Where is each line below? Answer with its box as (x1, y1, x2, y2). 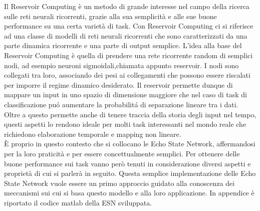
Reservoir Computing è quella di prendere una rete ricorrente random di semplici (4, 50, 253, 60)
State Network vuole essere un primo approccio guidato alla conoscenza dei (4, 177, 235, 188)
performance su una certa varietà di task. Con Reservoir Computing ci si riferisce (4, 21, 253, 31)
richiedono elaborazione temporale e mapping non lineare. (4, 128, 181, 139)
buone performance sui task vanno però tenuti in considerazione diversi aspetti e (4, 158, 251, 168)
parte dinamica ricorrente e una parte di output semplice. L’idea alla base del (4, 40, 242, 51)
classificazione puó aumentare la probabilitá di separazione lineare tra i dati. (4, 99, 238, 109)
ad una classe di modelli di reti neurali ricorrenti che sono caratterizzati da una (4, 30, 247, 41)
